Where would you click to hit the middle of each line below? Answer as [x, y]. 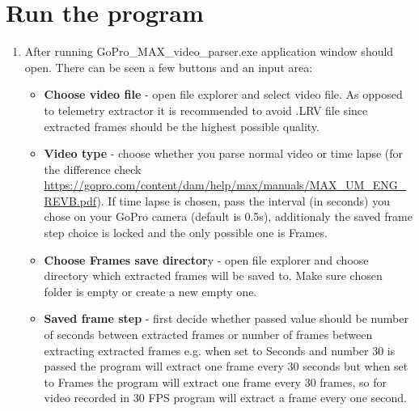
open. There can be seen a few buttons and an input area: [169, 67]
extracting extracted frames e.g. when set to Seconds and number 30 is [220, 350]
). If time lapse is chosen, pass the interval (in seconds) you [243, 200]
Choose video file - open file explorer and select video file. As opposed [223, 94]
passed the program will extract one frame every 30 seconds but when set [226, 366]
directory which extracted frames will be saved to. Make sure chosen [213, 275]
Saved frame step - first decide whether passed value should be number [226, 318]
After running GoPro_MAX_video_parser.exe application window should [209, 51]
